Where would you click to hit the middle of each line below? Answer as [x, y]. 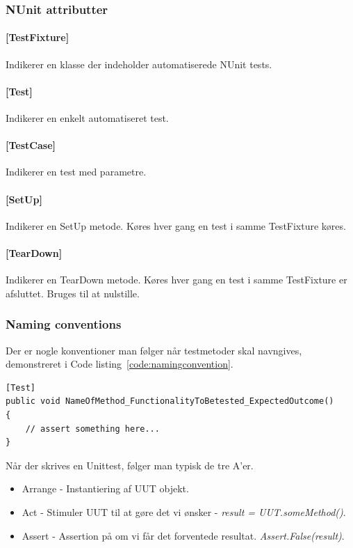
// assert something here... [92, 429]
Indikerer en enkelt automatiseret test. [87, 118]
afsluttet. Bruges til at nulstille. [73, 293]
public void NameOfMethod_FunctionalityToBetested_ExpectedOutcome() [170, 401]
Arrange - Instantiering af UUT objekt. [105, 488]
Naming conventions [64, 324]
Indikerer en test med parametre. [76, 172]
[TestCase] [31, 145]
